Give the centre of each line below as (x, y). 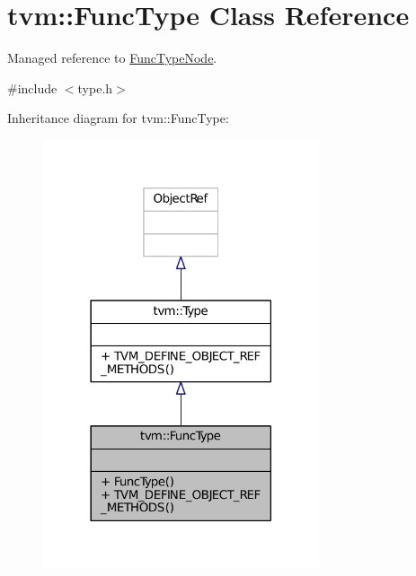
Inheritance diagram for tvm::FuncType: (118, 118)
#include (32, 87)
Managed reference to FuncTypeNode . (112, 58)
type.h (95, 87)
